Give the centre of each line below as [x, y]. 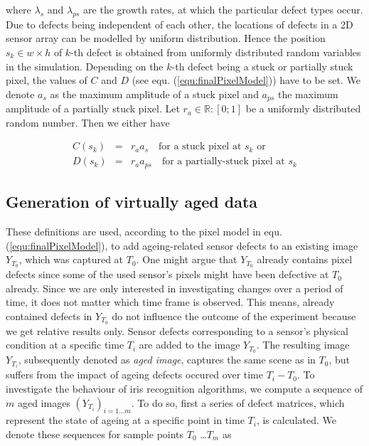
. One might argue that [187, 259]
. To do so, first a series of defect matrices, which [238, 402]
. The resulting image [303, 345]
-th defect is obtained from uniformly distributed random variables [216, 52]
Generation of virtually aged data [132, 202]
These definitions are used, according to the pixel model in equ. [144, 232]
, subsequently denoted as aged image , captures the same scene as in [167, 360]
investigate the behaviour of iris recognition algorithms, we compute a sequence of [184, 388]
